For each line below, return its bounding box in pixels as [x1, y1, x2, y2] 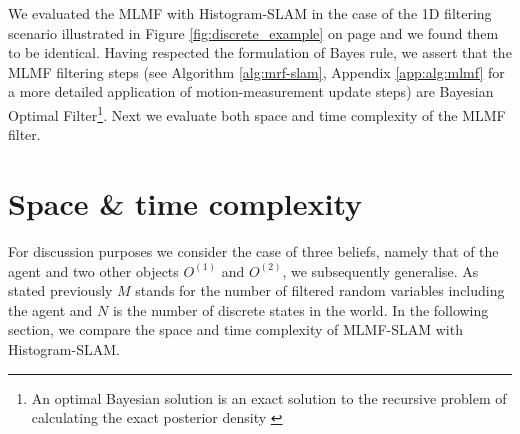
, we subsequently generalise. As [282, 260, 479, 281]
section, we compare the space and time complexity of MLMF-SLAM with [8, 319, 463, 340]
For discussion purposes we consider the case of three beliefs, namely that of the [8, 240, 499, 261]
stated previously [8, 280, 113, 301]
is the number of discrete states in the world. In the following [112, 299, 489, 320]
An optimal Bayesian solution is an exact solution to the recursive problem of [31, 387, 507, 408]
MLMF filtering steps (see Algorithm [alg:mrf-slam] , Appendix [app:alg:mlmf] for [8, 61, 505, 82]
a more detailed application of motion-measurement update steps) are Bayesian [8, 81, 494, 102]
